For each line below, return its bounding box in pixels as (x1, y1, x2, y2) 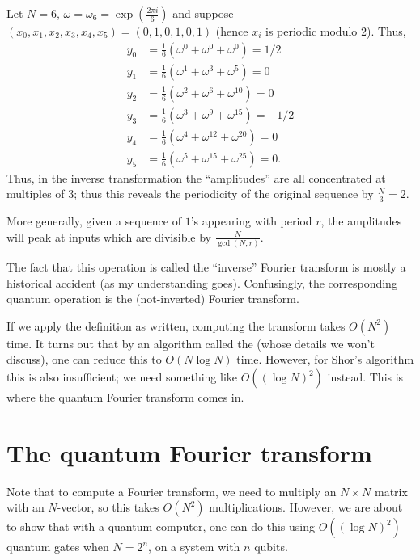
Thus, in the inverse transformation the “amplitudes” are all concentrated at (6, 169, 386, 186)
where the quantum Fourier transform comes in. (6, 389, 244, 406)
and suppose (172, 5, 234, 21)
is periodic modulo (265, 23, 358, 39)
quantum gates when (6, 538, 109, 555)
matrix (374, 482, 408, 499)
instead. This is (327, 368, 404, 385)
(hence (215, 23, 248, 39)
